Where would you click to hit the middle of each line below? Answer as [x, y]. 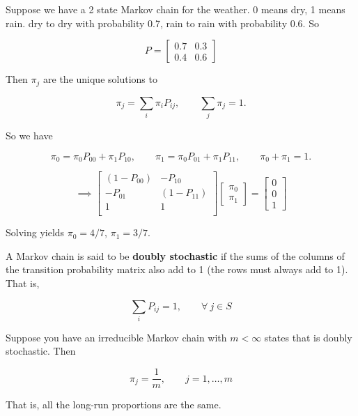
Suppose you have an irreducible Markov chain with [116, 337]
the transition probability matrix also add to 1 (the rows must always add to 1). [177, 269]
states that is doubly [308, 337]
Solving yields [35, 232]
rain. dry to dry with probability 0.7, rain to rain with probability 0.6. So [162, 23]
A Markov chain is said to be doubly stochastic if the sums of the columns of [175, 255]
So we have [29, 135]
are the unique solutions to [100, 79]
